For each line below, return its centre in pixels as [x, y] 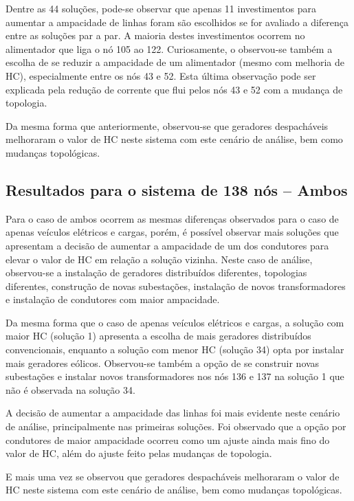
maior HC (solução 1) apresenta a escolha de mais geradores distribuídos [158, 336]
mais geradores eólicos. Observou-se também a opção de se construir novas [163, 363]
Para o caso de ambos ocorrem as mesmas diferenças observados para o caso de [172, 218]
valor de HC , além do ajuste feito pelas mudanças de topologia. [139, 453]
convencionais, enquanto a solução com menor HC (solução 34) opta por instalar [175, 349]
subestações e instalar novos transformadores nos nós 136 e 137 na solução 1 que [175, 376]
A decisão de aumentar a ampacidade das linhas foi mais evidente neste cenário [173, 413]
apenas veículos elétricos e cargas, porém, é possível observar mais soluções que [172, 232]
